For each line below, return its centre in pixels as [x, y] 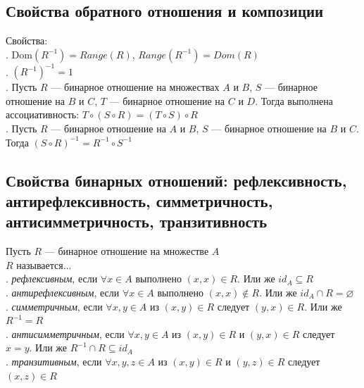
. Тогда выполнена [294, 100]
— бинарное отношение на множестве [127, 251]
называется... [44, 264]
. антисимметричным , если [65, 333]
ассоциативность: [43, 114]
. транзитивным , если [54, 361]
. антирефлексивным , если [63, 293]
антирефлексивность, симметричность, [139, 201]
